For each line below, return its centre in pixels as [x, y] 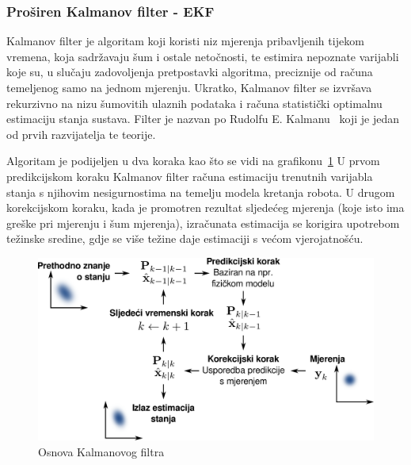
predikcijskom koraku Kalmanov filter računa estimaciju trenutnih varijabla [190, 176]
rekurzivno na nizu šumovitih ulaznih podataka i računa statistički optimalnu [194, 103]
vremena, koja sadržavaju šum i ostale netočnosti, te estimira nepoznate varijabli [203, 56]
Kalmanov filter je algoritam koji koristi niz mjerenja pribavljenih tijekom [185, 41]
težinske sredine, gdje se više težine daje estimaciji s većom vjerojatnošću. [185, 238]
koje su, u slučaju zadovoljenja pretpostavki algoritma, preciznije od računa [190, 72]
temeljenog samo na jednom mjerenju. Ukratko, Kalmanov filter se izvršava [189, 87]
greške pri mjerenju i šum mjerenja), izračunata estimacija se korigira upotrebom [203, 223]
